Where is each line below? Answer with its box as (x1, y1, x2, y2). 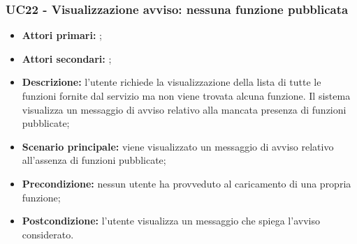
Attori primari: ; (22, 28, 102, 43)
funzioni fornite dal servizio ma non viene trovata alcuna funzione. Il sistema (22, 89, 351, 102)
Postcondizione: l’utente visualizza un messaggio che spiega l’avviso (22, 213, 320, 228)
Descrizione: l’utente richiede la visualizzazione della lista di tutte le (22, 75, 321, 89)
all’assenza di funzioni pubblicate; (22, 153, 166, 167)
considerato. (22, 227, 74, 241)
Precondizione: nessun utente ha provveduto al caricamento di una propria (22, 176, 351, 190)
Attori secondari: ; (22, 51, 112, 66)
